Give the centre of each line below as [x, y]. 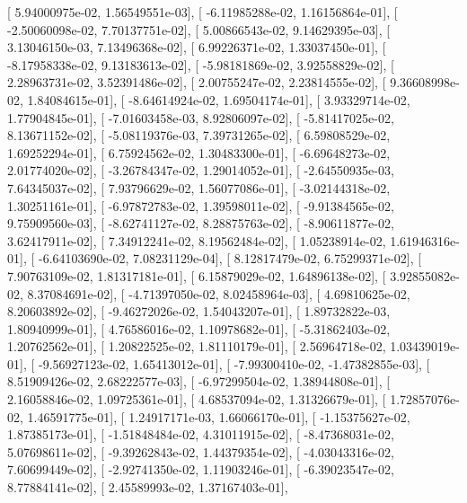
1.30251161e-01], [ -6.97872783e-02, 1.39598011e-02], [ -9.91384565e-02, [201, 205]
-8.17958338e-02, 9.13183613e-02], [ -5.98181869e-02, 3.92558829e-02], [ [201, 64]
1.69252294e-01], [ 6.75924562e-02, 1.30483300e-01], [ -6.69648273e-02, [199, 152]
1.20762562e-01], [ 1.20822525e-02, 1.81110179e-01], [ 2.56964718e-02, [197, 346]
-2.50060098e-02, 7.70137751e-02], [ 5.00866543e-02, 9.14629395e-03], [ [199, 29]
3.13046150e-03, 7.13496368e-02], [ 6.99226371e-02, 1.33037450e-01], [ [197, 47]
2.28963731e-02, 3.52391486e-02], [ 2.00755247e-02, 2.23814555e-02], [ [197, 82]
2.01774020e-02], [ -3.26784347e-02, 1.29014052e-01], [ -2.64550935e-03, [201, 170]
